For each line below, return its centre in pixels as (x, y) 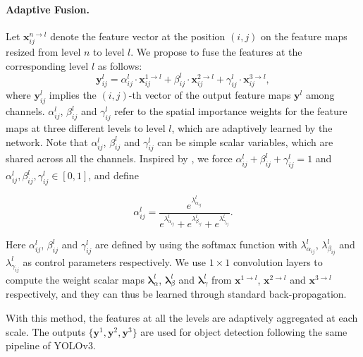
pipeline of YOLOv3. (51, 345)
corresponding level (47, 65)
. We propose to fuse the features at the (216, 51)
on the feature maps (304, 36)
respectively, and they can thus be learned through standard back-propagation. (176, 294)
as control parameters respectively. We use (114, 261)
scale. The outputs (45, 331)
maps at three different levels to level (86, 128)
